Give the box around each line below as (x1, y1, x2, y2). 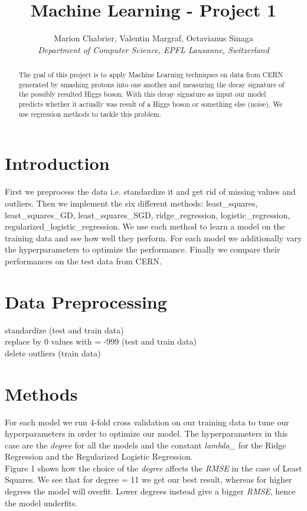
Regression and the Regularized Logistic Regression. (5, 450, 193, 463)
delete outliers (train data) (5, 346, 101, 359)
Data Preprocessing (5, 289, 167, 313)
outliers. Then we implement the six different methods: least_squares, (5, 196, 258, 209)
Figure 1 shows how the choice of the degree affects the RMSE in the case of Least (5, 461, 302, 474)
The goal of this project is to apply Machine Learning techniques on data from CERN (18, 70, 283, 80)
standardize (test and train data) (5, 323, 124, 336)
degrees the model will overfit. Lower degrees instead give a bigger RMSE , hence (5, 485, 296, 497)
